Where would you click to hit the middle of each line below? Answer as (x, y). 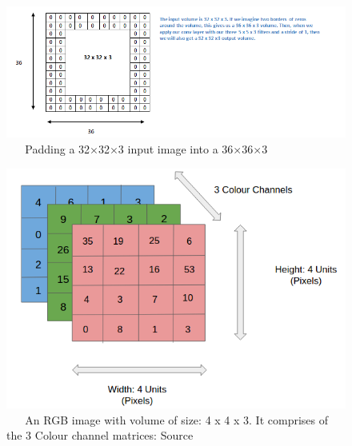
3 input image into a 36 (176, 148)
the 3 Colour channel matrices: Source (100, 435)
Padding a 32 (58, 148)
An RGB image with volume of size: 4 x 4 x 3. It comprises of (177, 419)
